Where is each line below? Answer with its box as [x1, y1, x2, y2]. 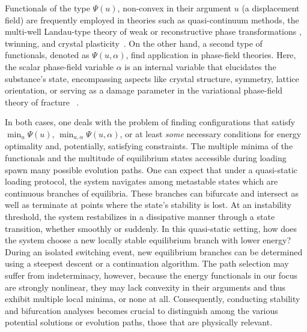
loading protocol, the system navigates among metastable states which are [5, 175, 278, 188]
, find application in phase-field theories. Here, [126, 49, 296, 61]
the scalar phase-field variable [5, 60, 114, 73]
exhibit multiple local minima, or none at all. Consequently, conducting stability [5, 292, 300, 305]
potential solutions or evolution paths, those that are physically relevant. [5, 316, 273, 328]
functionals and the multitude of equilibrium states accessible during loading [5, 151, 287, 164]
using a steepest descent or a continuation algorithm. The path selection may [5, 257, 289, 270]
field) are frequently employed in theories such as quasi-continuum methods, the [5, 13, 299, 26]
